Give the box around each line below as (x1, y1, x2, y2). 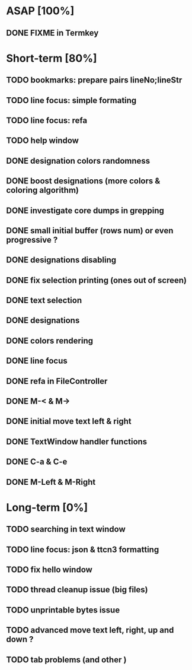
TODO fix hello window (6, 564, 93, 574)
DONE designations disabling (6, 255, 117, 265)
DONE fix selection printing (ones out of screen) (6, 275, 187, 285)
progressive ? (6, 234, 58, 244)
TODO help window (6, 135, 79, 146)
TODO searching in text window (6, 524, 126, 535)
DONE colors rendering (6, 335, 94, 345)
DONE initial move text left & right (6, 417, 132, 427)
